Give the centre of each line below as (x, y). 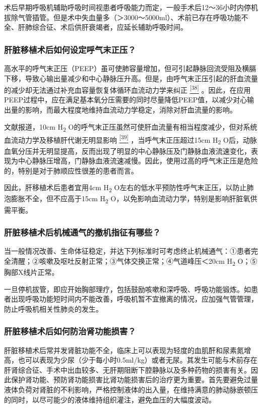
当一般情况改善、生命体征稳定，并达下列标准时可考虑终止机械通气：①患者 (127, 251)
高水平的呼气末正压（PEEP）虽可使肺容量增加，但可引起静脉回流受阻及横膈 (130, 68)
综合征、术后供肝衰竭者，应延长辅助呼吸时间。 (110, 27)
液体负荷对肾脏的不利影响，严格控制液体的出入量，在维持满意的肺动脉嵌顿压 (131, 390)
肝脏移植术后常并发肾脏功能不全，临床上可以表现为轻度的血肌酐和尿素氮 (124, 350)
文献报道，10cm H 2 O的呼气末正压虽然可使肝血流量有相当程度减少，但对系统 (131, 127)
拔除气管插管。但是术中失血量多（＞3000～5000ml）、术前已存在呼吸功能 (123, 17)
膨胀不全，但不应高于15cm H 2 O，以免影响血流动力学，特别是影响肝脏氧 (130, 199)
